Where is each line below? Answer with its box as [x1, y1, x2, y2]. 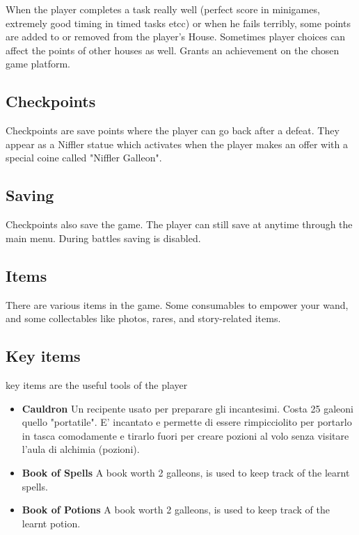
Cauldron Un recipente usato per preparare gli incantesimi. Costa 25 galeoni [22, 401, 353, 415]
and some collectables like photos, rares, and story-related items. [6, 311, 281, 326]
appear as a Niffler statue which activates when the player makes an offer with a [6, 136, 348, 151]
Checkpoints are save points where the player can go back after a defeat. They [6, 123, 340, 138]
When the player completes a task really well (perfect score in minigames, [6, 2, 320, 16]
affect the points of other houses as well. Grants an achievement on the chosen [6, 42, 340, 57]
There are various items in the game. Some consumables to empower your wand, [6, 297, 349, 312]
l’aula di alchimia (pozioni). [22, 442, 140, 456]
